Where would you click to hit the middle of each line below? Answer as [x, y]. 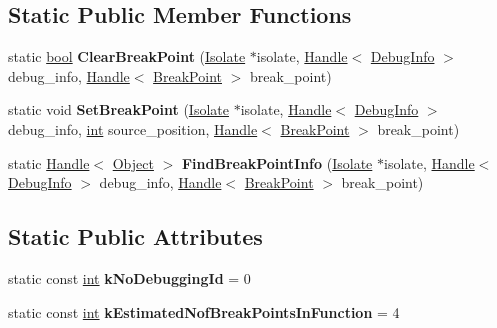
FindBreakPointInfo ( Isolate [277, 162]
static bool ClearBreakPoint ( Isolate [127, 56]
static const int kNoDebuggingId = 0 [129, 277]
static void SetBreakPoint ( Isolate [118, 109]
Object [133, 162]
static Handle [49, 162]
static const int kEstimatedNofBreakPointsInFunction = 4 [204, 311]
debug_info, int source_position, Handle [133, 128]
